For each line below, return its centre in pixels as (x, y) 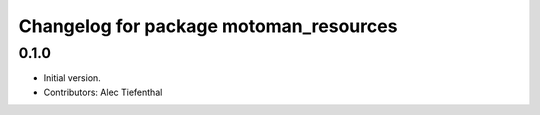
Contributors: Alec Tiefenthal (103, 92)
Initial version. (72, 78)
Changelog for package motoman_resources (208, 26)
